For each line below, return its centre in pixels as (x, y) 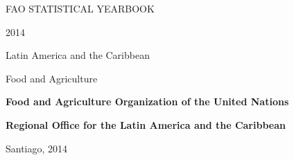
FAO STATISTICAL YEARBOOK (80, 8)
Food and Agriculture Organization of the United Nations (147, 101)
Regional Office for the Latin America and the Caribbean (146, 124)
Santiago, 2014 (37, 148)
